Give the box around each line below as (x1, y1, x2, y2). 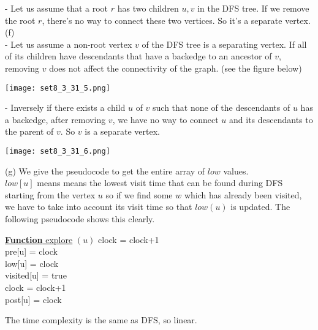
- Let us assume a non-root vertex (5, 37, 132, 50)
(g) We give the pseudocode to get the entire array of (5, 164, 205, 177)
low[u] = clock (5, 257, 59, 269)
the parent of (5, 125, 54, 138)
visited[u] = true (5, 269, 67, 282)
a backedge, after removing (5, 113, 106, 126)
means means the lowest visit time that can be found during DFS (37, 176, 283, 189)
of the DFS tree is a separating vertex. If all (142, 37, 307, 50)
